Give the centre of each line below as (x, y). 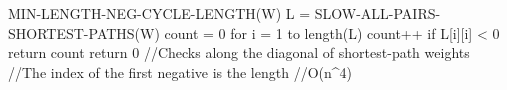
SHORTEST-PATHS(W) (84, 32)
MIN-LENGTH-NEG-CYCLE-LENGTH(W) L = (159, 13)
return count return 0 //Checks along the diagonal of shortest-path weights (239, 52)
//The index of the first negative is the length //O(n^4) (180, 71)
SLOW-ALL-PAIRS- (377, 13)
